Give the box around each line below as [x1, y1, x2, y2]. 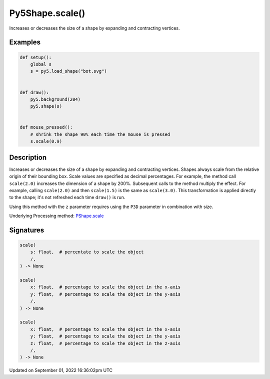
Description [9, 153, 47, 161]
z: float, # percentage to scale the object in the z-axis [30, 340, 181, 346]
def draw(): [19, 89, 49, 95]
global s [30, 61, 52, 67]
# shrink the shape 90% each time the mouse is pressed [30, 131, 170, 137]
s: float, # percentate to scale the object [30, 249, 144, 255]
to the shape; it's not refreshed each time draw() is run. [9, 195, 125, 201]
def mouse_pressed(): [19, 124, 73, 130]
